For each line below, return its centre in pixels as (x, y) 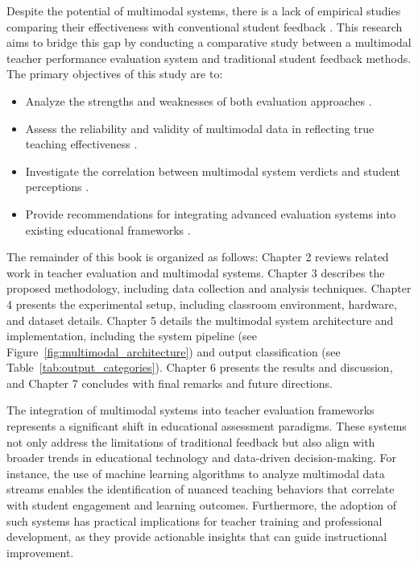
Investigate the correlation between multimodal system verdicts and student (213, 171)
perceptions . (57, 187)
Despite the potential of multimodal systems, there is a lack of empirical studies (204, 10)
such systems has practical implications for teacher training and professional (195, 520)
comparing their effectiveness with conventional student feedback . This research (205, 26)
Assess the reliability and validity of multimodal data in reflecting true (200, 128)
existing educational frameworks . (108, 229)
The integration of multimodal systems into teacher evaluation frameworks (190, 410)
